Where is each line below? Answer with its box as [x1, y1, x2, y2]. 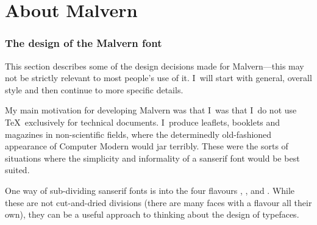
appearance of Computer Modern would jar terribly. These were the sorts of [5, 140, 288, 152]
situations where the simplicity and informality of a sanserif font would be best [5, 151, 300, 164]
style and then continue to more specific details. [5, 83, 183, 96]
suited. [5, 163, 30, 176]
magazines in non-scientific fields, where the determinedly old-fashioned [5, 127, 272, 140]
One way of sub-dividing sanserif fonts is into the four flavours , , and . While [5, 184, 295, 196]
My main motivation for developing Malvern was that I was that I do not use [5, 104, 297, 116]
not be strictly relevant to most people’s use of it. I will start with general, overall [5, 71, 312, 84]
